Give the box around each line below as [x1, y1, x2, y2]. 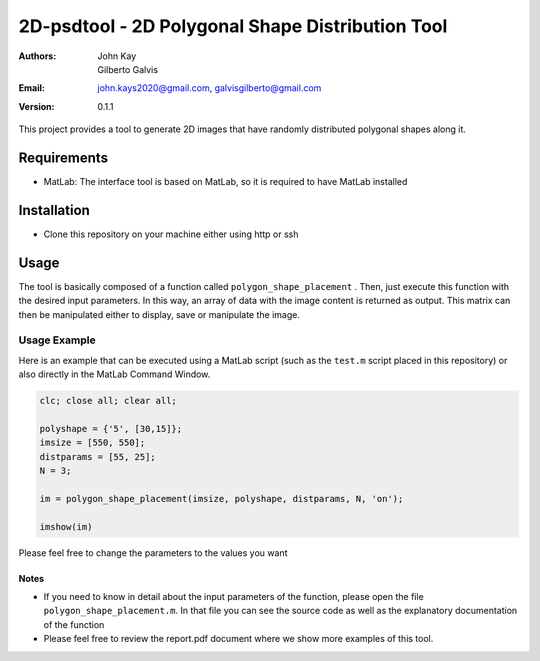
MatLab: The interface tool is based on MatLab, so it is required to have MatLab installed [43, 176, 408, 188]
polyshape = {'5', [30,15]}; [39, 423, 183, 434]
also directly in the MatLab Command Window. [18, 368, 211, 380]
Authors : [18, 50, 57, 62]
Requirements [18, 149, 109, 166]
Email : [18, 82, 45, 94]
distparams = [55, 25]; [39, 451, 157, 462]
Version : [18, 100, 55, 112]
